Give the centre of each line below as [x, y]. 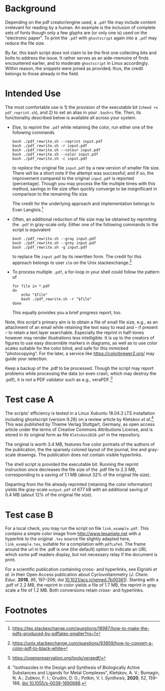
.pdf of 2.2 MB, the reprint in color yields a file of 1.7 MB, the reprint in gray [81, 585]
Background [30, 9]
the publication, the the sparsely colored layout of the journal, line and [76, 450]
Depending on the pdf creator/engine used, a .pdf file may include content [81, 22]
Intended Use [33, 94]
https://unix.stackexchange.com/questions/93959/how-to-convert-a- [83, 643]
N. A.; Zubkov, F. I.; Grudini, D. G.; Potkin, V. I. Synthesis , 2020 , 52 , [80, 678]
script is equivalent [31, 230]
